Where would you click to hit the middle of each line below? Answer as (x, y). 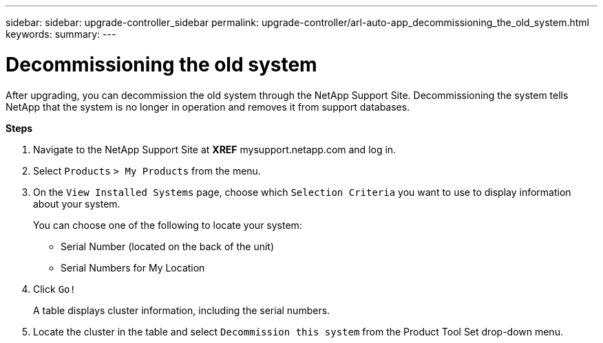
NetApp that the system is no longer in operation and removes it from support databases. (208, 107)
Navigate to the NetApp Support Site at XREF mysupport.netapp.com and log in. (215, 149)
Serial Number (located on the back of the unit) (168, 246)
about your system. (77, 203)
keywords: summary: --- (61, 34)
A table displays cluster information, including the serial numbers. (182, 310)
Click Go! (54, 289)
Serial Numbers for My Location (133, 267)
